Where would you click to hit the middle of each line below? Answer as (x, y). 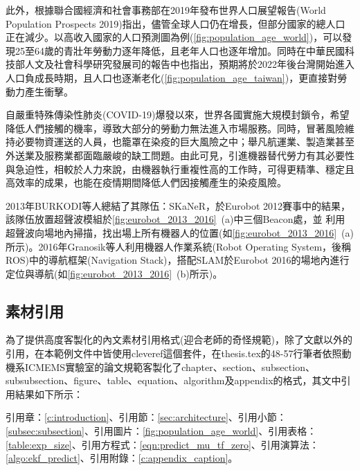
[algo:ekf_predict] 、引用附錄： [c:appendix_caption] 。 (122, 458)
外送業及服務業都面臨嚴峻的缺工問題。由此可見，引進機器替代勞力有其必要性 (180, 155)
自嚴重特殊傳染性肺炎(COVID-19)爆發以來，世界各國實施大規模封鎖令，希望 (178, 115)
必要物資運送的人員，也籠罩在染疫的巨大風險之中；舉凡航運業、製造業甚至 (184, 142)
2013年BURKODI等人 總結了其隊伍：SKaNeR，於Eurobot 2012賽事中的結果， (178, 205)
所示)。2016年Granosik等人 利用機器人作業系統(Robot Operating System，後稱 (179, 246)
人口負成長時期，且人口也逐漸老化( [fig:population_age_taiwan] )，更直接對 (172, 77)
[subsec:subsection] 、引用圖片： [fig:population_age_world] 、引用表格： (161, 431)
